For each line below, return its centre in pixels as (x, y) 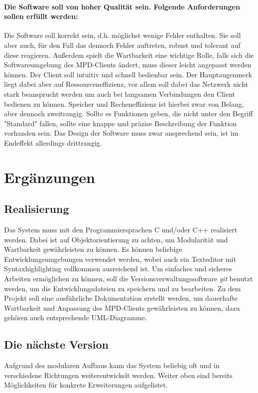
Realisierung (37, 209)
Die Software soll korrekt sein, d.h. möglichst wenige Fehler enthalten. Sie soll (123, 35)
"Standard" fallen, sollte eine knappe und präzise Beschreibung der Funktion (121, 123)
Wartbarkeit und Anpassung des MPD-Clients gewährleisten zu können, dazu (122, 307)
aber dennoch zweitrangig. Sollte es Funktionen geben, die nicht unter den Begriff (129, 113)
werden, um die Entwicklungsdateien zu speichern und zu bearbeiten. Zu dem (123, 288)
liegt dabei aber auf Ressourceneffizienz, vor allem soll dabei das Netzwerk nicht (126, 84)
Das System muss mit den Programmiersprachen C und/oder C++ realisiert (121, 230)
